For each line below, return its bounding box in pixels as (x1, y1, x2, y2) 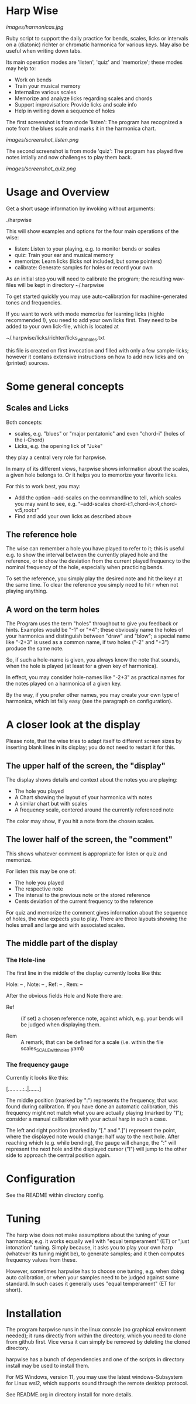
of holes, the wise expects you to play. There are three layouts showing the (6, 915, 187, 922)
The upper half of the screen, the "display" (6, 761, 166, 771)
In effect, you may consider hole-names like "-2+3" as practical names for (6, 674, 185, 681)
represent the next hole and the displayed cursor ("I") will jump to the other (6, 1145, 187, 1152)
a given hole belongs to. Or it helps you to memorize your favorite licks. (6, 471, 178, 478)
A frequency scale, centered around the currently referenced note (14, 806, 174, 813)
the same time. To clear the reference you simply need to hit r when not (6, 581, 178, 588)
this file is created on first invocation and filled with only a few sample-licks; (6, 347, 189, 354)
